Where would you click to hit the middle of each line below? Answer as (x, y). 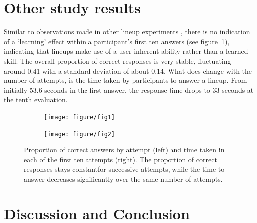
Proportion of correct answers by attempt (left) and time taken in (124, 150)
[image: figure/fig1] (80, 117)
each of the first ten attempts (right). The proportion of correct (121, 159)
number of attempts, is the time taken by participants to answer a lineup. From (126, 80)
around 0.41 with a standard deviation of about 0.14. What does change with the (128, 70)
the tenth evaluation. (36, 100)
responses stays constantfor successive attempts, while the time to (124, 169)
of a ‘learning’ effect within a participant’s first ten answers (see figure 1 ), (117, 41)
